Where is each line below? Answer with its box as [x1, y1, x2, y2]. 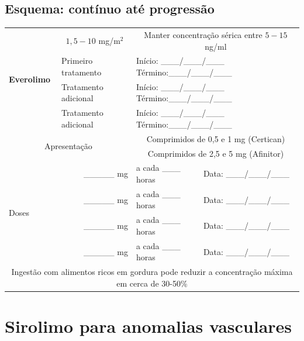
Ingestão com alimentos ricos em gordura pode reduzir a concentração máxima [11, 266, 293, 278]
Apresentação [44, 140, 92, 152]
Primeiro [61, 54, 93, 67]
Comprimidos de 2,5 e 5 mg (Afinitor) [147, 147, 284, 159]
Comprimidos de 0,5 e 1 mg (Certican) [146, 132, 285, 144]
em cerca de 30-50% [116, 277, 188, 289]
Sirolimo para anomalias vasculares [5, 314, 292, 338]
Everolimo [9, 73, 51, 85]
